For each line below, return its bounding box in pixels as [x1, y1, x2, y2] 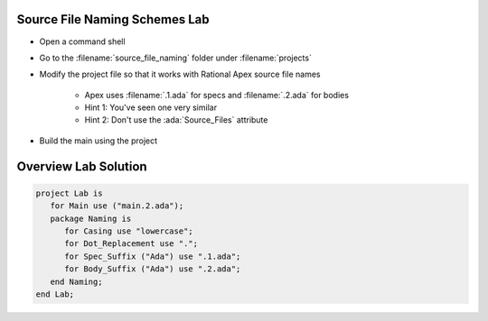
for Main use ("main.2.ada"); [50, 201, 184, 211]
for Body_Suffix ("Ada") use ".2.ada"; [64, 264, 241, 274]
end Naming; [50, 276, 103, 287]
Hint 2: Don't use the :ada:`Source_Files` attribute [84, 115, 268, 125]
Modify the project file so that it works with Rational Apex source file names [39, 69, 321, 80]
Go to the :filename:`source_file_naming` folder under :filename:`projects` [39, 52, 312, 63]
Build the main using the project [39, 135, 158, 146]
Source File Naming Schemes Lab [16, 12, 210, 27]
